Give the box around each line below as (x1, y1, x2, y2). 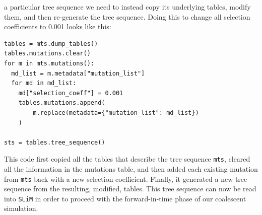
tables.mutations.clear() (4, 50, 91, 57)
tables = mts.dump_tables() (4, 40, 98, 47)
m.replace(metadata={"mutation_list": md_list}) (33, 109, 199, 116)
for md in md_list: (11, 80, 77, 87)
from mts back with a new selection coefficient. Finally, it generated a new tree (4, 173, 247, 184)
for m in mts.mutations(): (4, 59, 94, 67)
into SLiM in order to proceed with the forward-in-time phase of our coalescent (4, 193, 246, 203)
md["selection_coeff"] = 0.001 (18, 89, 123, 97)
